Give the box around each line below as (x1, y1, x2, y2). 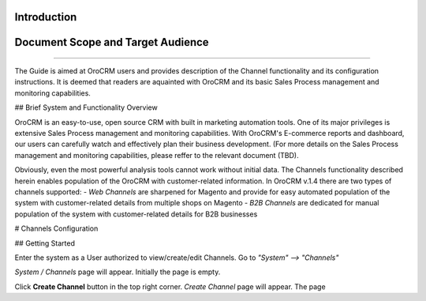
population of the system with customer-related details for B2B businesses (14, 209, 258, 219)
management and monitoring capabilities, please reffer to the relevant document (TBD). (14, 150, 299, 160)
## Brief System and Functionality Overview (14, 103, 158, 112)
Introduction (14, 10, 77, 24)
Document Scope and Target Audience (14, 36, 209, 49)
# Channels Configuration (14, 224, 99, 233)
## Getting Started (14, 238, 75, 248)
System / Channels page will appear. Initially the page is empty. (14, 267, 221, 277)
